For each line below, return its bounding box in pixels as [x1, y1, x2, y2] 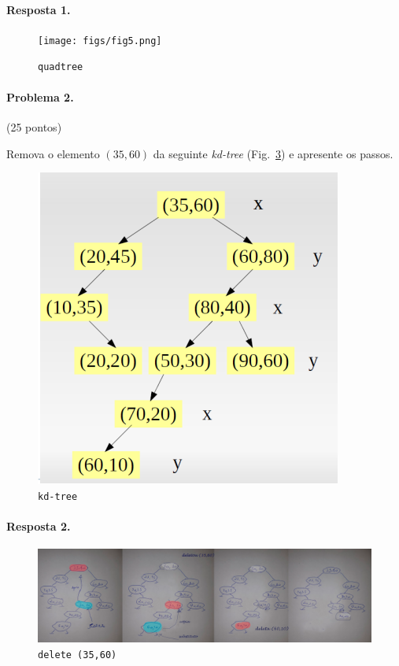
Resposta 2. [6, 517, 71, 534]
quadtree [38, 61, 83, 73]
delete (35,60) [38, 649, 117, 660]
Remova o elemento [6, 145, 100, 161]
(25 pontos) [6, 118, 62, 135]
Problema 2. [6, 88, 74, 105]
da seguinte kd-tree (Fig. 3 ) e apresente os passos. [153, 145, 393, 161]
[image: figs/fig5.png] [38, 35, 162, 46]
